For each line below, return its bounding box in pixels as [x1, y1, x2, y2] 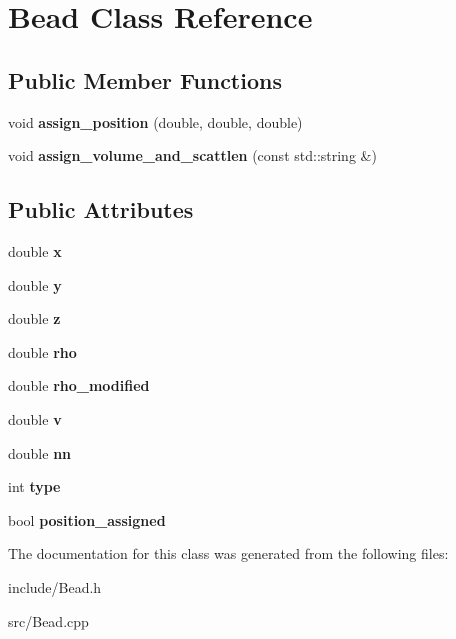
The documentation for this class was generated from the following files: [8, 543, 449, 564]
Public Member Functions [8, 64, 282, 95]
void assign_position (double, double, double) [8, 111, 303, 132]
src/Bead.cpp [8, 610, 89, 631]
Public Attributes [8, 194, 194, 225]
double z [8, 308, 61, 329]
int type [8, 476, 61, 497]
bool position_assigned [8, 509, 166, 530]
